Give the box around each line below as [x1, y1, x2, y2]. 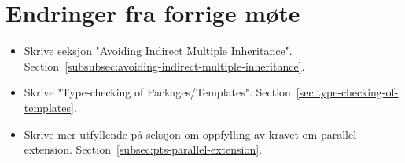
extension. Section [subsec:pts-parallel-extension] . [24, 141, 263, 158]
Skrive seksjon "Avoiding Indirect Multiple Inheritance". [24, 42, 293, 59]
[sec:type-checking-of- [296, 84, 399, 100]
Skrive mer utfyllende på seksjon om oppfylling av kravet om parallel [24, 125, 357, 142]
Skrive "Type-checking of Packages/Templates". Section [24, 84, 291, 100]
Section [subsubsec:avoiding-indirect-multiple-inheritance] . [24, 57, 305, 74]
